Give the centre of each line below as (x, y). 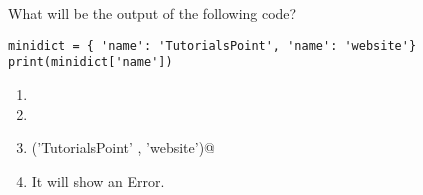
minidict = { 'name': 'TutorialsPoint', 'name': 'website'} (212, 45)
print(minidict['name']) (90, 62)
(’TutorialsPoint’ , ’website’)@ (123, 147)
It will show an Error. (98, 180)
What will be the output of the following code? (152, 13)
